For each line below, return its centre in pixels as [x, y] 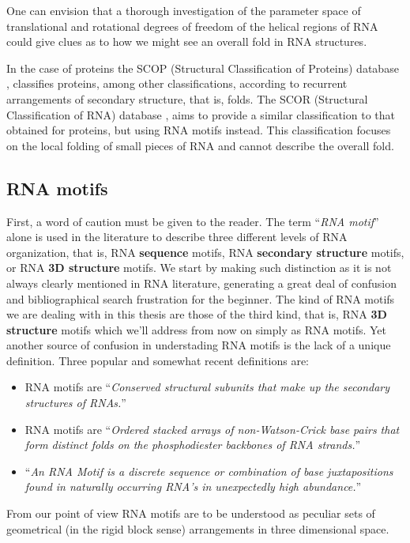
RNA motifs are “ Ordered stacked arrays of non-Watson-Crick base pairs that [212, 429]
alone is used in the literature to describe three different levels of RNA [177, 237]
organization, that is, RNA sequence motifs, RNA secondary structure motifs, [205, 252]
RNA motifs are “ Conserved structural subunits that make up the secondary [207, 387]
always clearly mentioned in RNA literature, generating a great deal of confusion [202, 283]
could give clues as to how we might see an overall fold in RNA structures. [187, 41]
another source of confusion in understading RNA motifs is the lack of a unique [199, 345]
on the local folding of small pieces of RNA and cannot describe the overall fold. [200, 145]
